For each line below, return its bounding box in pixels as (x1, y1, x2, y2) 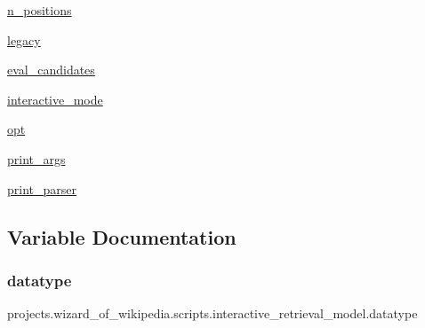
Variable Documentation (7, 223, 237, 250)
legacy (7, 30, 41, 49)
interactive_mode (7, 90, 103, 108)
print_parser (7, 179, 76, 198)
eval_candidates (7, 60, 95, 79)
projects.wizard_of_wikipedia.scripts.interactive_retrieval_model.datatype (7, 304, 418, 323)
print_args (7, 149, 66, 168)
